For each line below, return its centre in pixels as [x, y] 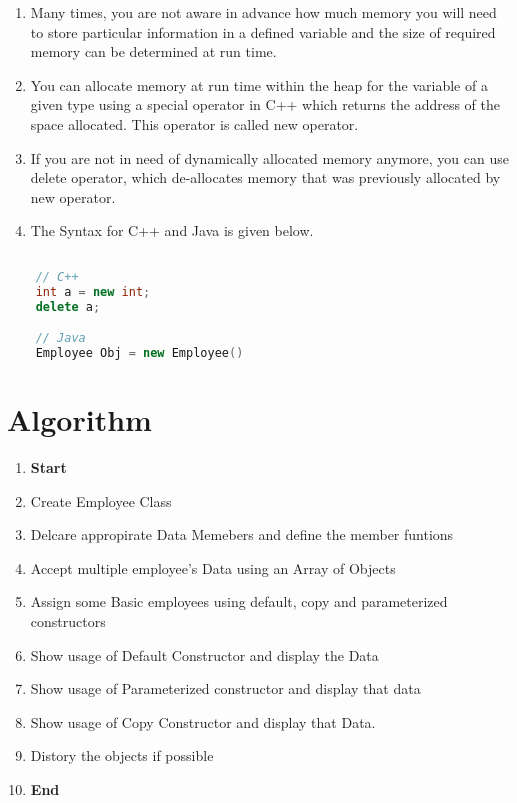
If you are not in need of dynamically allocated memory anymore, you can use [269, 157]
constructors [68, 620]
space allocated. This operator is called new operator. [194, 123]
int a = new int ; [93, 291]
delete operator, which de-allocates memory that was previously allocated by [265, 177]
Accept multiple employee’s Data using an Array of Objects [213, 567]
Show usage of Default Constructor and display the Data [204, 654]
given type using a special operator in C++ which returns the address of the [265, 104]
